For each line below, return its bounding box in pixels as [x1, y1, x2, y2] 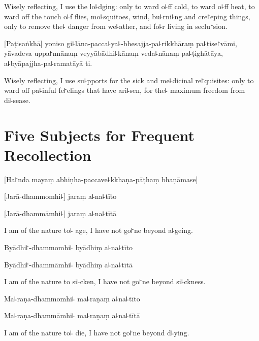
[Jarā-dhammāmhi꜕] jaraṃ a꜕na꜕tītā [4, 208, 117, 218]
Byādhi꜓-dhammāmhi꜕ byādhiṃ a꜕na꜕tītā [4, 259, 133, 269]
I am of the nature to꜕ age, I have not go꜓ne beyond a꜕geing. [4, 225, 193, 235]
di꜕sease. [4, 94, 30, 105]
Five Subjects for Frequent [4, 124, 195, 145]
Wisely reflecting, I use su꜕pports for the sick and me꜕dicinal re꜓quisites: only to [4, 75, 254, 85]
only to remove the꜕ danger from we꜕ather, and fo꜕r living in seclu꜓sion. [4, 21, 228, 31]
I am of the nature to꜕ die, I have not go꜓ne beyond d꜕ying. [4, 327, 189, 337]
